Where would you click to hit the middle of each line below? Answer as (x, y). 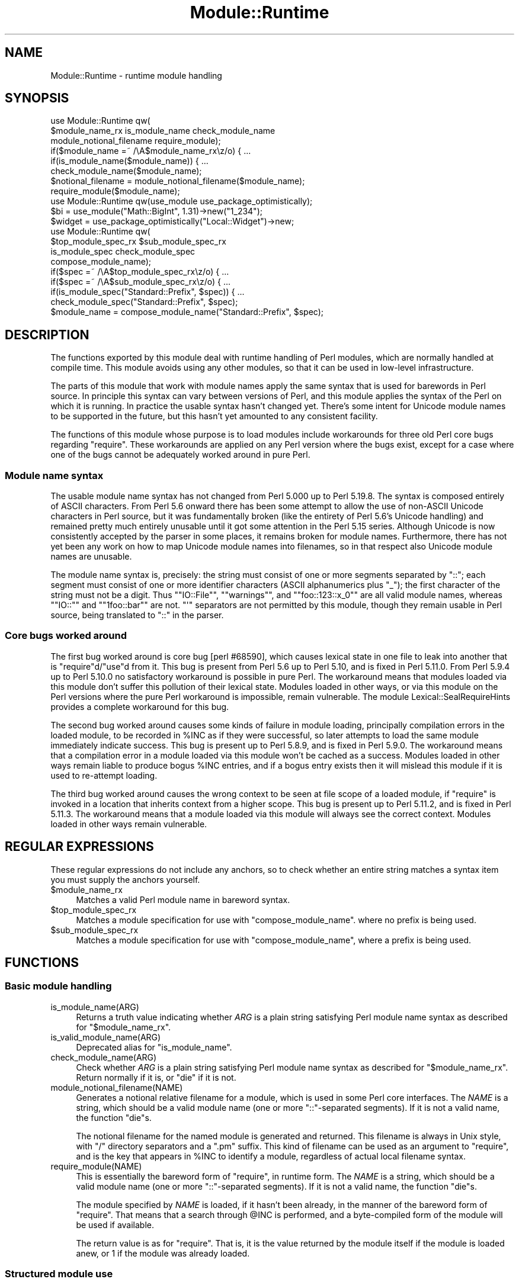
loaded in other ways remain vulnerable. (129, 824)
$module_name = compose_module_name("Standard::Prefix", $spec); (187, 312)
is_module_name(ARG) (95, 1007)
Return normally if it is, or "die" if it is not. (156, 1077)
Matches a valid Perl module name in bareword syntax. (183, 899)
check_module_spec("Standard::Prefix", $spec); (144, 302)
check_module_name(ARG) (104, 1057)
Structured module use (59, 1274)
